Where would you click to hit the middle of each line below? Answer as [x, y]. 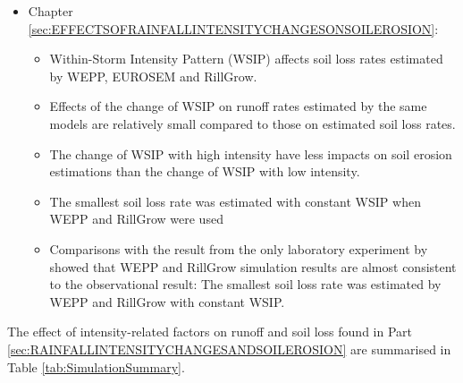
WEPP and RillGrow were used [136, 219]
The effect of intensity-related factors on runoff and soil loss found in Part [210, 332]
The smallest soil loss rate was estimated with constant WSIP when [235, 201]
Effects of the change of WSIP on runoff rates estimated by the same [238, 106]
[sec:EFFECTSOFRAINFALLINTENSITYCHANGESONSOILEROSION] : [233, 28]
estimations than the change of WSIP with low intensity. [205, 171]
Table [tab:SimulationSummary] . [96, 366]
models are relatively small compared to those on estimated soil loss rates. [253, 123]
